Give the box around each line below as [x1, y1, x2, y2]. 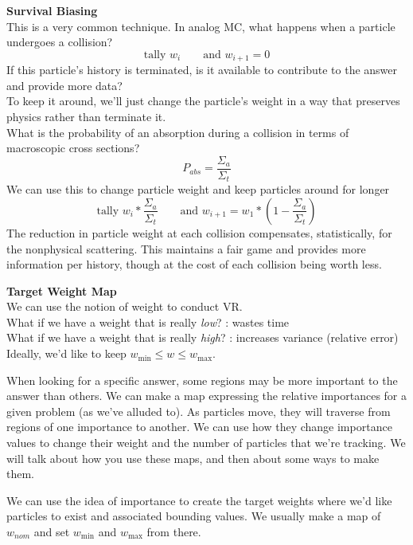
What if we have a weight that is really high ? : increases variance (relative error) [6, 329, 399, 346]
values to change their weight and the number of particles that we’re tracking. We [6, 434, 406, 451]
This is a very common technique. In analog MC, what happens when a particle [6, 18, 395, 34]
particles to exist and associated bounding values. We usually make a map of [6, 508, 381, 524]
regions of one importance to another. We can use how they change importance [6, 418, 392, 435]
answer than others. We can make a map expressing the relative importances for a [6, 387, 407, 404]
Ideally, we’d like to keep [6, 345, 127, 362]
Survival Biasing [6, 2, 98, 18]
